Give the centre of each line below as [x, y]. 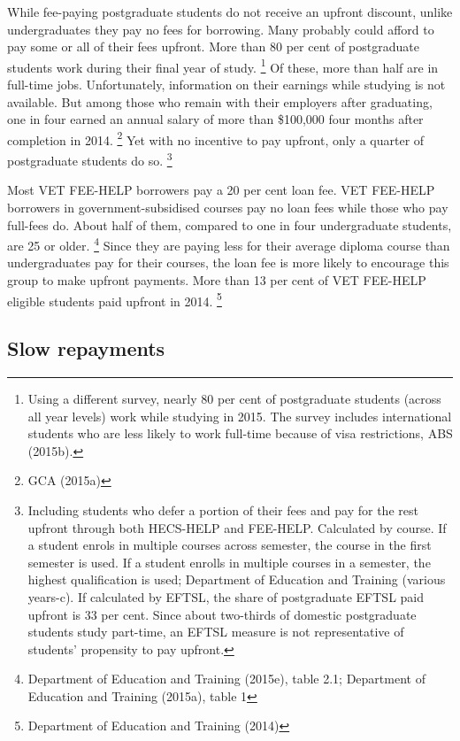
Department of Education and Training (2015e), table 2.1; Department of [226, 679]
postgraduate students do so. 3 [90, 159]
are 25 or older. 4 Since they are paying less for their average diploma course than [229, 244]
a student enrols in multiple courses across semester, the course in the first [230, 545]
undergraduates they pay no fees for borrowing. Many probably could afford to [221, 29]
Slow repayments [86, 348]
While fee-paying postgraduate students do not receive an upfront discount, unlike [230, 12]
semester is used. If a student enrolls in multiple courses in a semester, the [229, 562]
